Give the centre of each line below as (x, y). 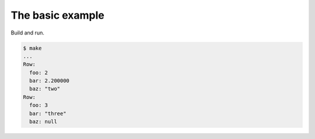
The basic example (58, 15)
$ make (32, 48)
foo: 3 (39, 105)
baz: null (43, 122)
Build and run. (28, 33)
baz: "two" (45, 89)
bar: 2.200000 (50, 81)
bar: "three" (48, 113)
